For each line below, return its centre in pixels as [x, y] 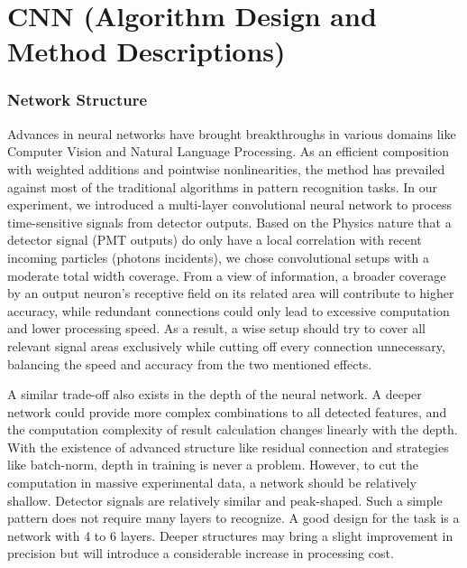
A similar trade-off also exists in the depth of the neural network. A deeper [215, 394]
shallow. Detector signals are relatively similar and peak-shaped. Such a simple [225, 500]
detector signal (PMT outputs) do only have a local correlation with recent [215, 240]
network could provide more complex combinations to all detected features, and [227, 411]
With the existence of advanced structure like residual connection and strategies [228, 447]
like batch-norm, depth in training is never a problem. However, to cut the [213, 465]
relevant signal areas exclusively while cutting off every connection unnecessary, [226, 345]
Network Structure [78, 100]
